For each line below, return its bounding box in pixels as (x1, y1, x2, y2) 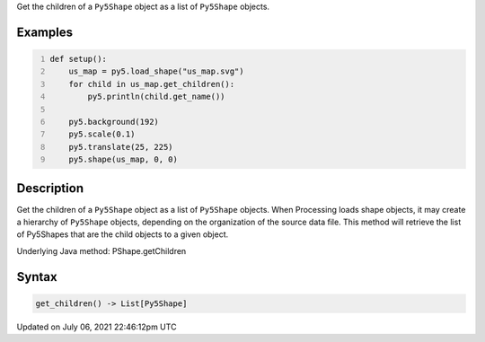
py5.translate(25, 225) (68, 142, 174, 152)
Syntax (16, 269, 57, 285)
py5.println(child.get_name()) (87, 92, 225, 102)
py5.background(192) (68, 117, 159, 127)
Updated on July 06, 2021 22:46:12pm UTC (16, 321, 177, 332)
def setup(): (49, 54, 108, 64)
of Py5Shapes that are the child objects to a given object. (16, 229, 229, 240)
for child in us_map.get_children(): (68, 79, 235, 89)
